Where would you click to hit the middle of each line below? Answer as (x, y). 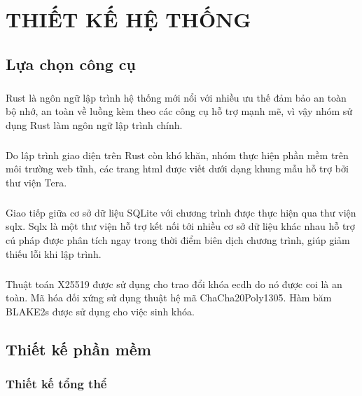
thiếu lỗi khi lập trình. (54, 253)
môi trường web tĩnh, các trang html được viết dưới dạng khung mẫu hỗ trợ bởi (177, 169)
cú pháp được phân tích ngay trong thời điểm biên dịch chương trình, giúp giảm (178, 240)
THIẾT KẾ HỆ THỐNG (128, 19)
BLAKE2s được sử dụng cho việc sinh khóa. (100, 311)
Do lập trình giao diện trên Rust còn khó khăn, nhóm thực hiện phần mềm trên (177, 155)
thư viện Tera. (36, 182)
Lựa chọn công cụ (71, 63)
